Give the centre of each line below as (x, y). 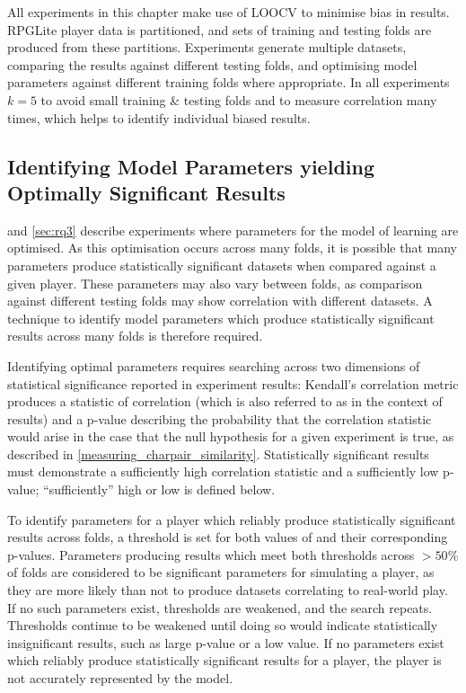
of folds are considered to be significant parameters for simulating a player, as (221, 572)
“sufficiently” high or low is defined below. (159, 489)
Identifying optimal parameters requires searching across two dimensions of (214, 365)
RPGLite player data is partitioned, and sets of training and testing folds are (220, 29)
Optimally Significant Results (146, 192)
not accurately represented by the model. (120, 678)
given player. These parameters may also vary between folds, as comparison (215, 283)
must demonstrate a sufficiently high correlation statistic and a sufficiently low (223, 471)
